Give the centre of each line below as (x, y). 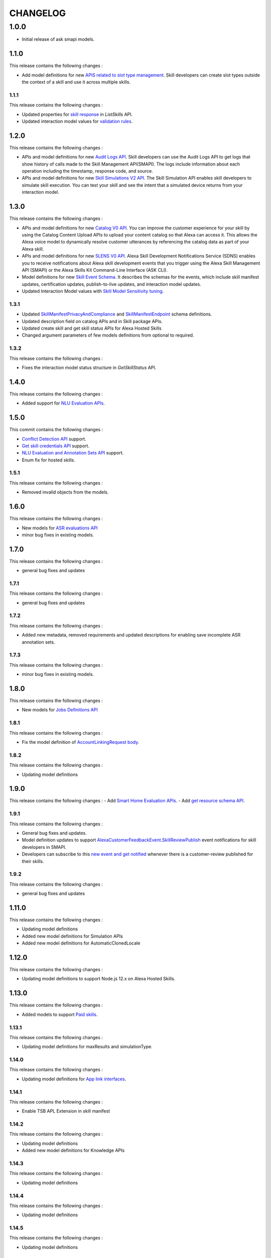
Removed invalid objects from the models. (65, 492)
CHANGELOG (38, 13)
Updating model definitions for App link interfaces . (74, 1079)
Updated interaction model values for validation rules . (77, 121)
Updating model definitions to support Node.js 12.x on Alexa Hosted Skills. (99, 979)
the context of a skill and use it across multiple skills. (76, 82)
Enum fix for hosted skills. (48, 460)
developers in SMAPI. (44, 847)
